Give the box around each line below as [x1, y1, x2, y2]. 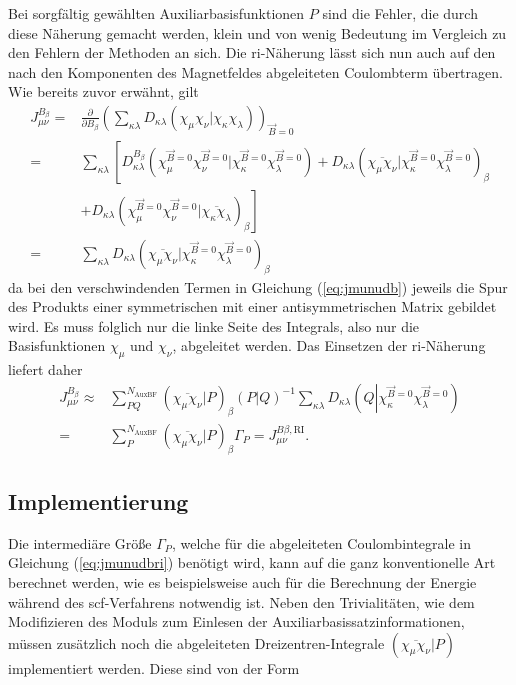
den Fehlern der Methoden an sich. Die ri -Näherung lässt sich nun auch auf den [8, 42, 496, 63]
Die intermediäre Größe [8, 532, 152, 553]
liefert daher [8, 359, 83, 380]
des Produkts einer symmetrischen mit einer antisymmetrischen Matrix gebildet [8, 296, 497, 317]
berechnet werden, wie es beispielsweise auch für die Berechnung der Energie [8, 571, 477, 592]
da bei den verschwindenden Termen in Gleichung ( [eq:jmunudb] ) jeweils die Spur [8, 276, 508, 297]
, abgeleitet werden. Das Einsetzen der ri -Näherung [172, 335, 486, 356]
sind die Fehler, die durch [322, 3, 478, 23]
